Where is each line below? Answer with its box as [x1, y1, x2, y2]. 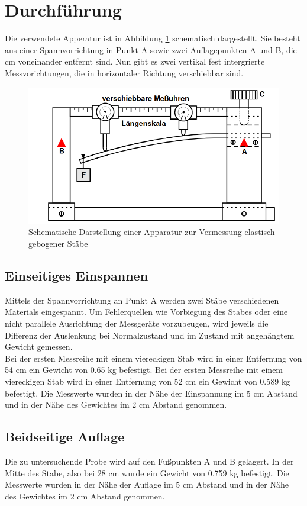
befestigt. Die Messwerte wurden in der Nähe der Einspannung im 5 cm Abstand [5, 386, 298, 399]
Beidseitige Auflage [5, 427, 125, 446]
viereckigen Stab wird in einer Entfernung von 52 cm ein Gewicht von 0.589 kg [5, 375, 290, 387]
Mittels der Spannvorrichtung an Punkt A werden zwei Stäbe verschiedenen [5, 294, 279, 306]
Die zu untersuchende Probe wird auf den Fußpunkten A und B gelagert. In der [5, 455, 294, 467]
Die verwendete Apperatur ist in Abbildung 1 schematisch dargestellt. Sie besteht [5, 32, 300, 44]
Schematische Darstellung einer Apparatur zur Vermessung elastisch [28, 225, 275, 238]
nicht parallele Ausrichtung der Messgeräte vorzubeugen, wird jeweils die [5, 317, 269, 329]
